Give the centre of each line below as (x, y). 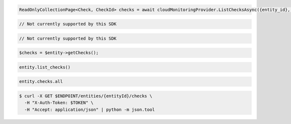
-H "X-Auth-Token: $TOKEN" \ (59, 103)
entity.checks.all (41, 82)
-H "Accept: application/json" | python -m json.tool (90, 109)
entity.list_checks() (45, 67)
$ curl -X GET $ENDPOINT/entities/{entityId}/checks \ (86, 96)
